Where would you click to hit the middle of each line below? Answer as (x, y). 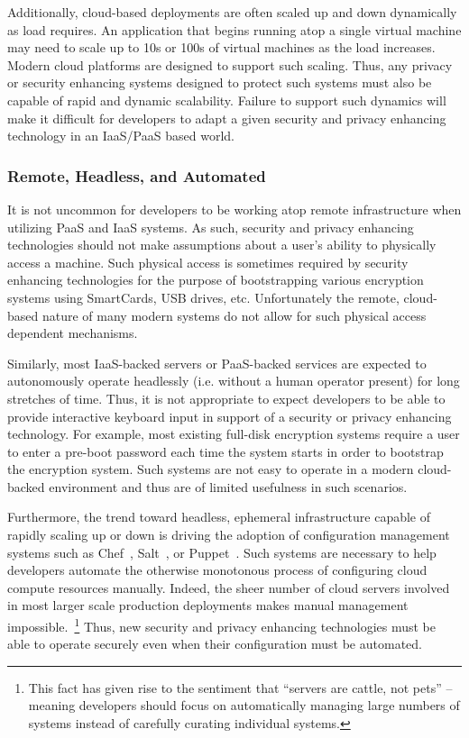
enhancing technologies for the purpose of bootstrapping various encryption (216, 280)
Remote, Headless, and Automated (137, 175)
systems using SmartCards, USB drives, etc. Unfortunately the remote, (203, 297)
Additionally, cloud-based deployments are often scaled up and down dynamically (232, 12)
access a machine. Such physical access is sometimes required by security (208, 262)
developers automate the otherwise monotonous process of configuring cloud (217, 570)
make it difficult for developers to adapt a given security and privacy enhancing (227, 118)
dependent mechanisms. (73, 333)
